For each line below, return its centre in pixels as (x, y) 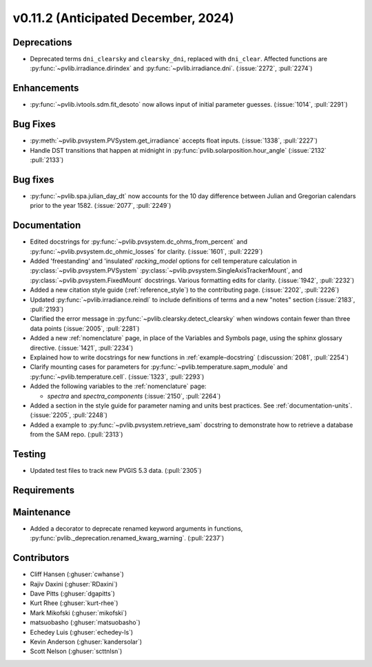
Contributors (41, 558)
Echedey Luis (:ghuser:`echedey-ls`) (82, 632)
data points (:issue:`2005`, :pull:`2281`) (85, 328)
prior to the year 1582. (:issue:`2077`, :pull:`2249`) (101, 206)
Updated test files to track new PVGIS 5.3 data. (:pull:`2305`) (116, 470)
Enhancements (46, 88)
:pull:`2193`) (47, 309)
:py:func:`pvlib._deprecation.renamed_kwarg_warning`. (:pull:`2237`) (127, 538)
